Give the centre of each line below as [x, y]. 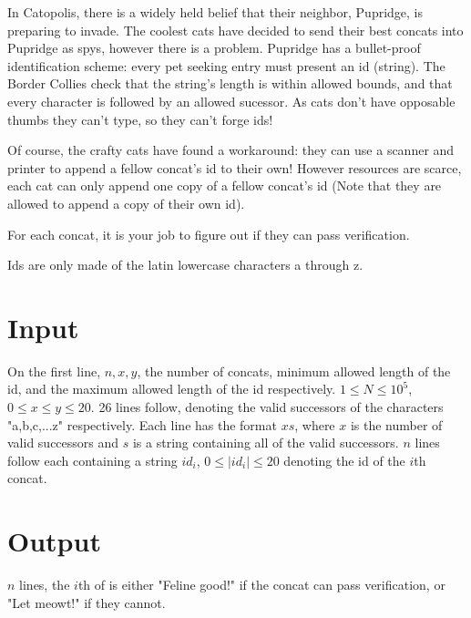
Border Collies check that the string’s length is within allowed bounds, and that [230, 83]
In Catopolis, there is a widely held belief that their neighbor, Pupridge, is [215, 12]
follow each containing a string [92, 460]
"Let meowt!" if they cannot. [87, 602]
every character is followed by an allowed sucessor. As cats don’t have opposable [231, 101]
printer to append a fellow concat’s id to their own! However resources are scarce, [235, 167]
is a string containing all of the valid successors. [266, 443]
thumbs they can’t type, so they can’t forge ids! [140, 119]
